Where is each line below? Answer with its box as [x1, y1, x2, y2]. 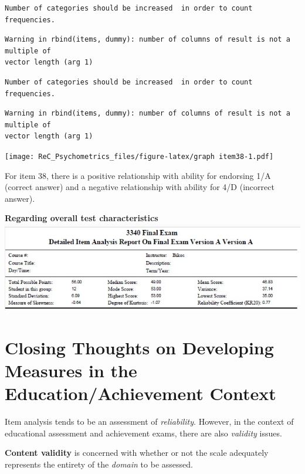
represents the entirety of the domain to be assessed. [5, 458, 193, 470]
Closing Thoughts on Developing [5, 335, 274, 359]
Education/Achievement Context [5, 381, 276, 405]
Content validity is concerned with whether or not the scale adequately [5, 446, 269, 459]
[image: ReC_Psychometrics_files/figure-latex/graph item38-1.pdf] [5, 152, 274, 161]
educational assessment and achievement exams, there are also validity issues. [5, 426, 282, 439]
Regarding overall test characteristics [5, 212, 158, 224]
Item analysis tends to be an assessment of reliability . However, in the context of [5, 415, 294, 428]
